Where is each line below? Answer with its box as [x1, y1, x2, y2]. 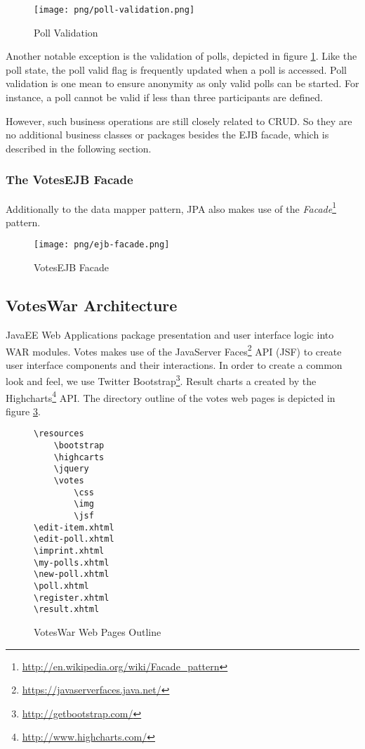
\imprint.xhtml [34, 546, 105, 556]
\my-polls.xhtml [34, 557, 109, 568]
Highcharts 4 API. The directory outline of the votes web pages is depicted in [6, 388, 336, 405]
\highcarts [53, 452, 105, 462]
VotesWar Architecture [6, 294, 178, 316]
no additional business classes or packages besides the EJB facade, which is [6, 127, 329, 142]
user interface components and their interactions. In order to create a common [6, 357, 343, 372]
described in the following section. [6, 141, 152, 155]
